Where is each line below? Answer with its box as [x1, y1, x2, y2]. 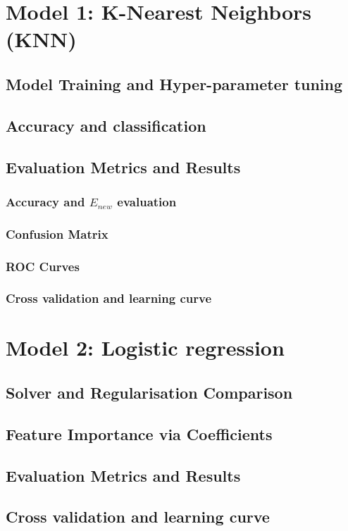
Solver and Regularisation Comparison [6, 382, 293, 404]
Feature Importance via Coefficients [6, 423, 273, 444]
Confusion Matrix [6, 225, 108, 242]
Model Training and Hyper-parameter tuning [6, 73, 343, 94]
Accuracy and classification [6, 114, 206, 136]
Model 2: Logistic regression [6, 333, 285, 362]
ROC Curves [6, 257, 80, 275]
